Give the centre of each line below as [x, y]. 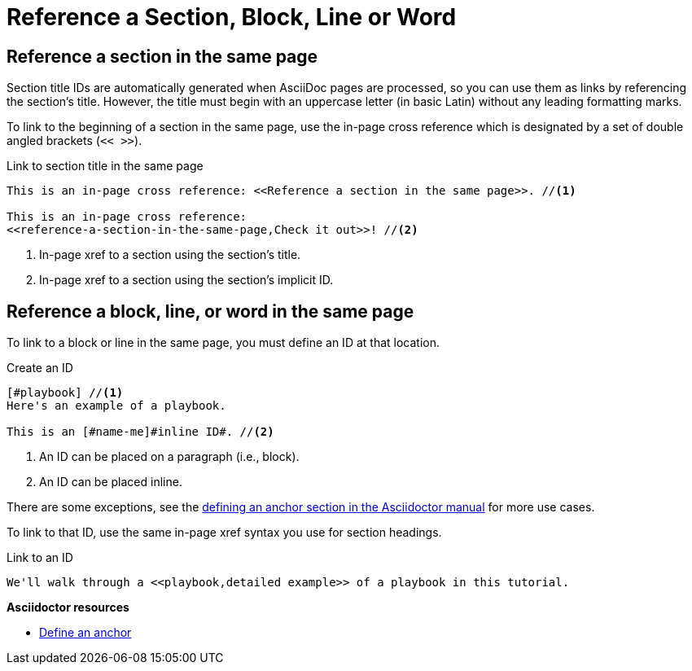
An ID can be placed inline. [111, 482]
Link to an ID [40, 558]
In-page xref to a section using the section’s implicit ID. [186, 280]
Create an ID [40, 368]
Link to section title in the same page [105, 166]
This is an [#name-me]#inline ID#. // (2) [140, 432]
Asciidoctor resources [68, 607]
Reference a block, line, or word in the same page [210, 311]
